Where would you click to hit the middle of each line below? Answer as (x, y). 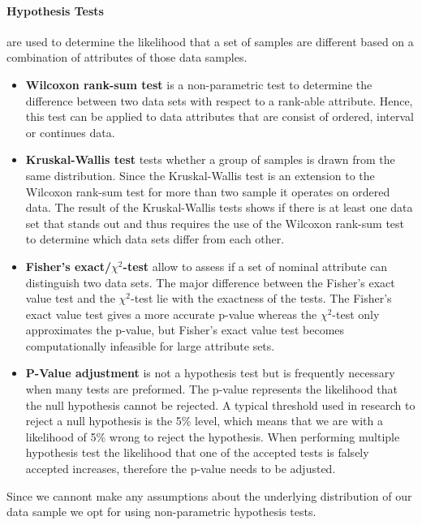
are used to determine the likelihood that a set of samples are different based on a (210, 41)
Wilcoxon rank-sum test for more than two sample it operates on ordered (208, 191)
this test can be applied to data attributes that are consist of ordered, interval (220, 116)
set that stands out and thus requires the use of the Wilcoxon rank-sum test (215, 223)
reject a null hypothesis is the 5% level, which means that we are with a (204, 421)
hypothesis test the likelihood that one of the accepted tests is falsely (197, 452)
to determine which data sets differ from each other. (155, 239)
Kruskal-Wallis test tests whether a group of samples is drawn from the (210, 159)
